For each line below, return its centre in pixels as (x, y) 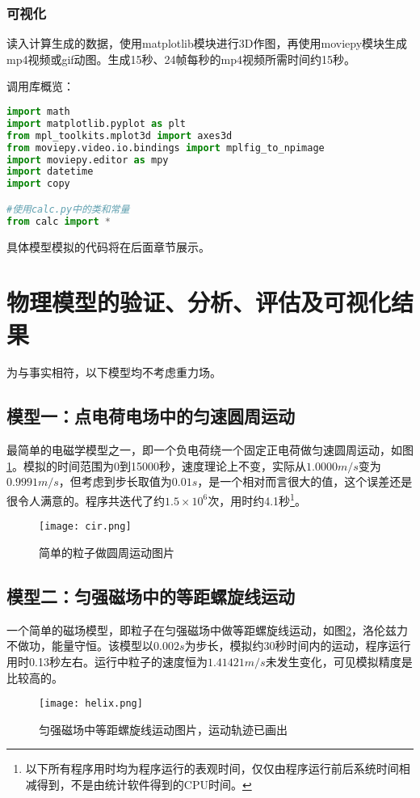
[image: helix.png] (91, 704)
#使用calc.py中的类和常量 (68, 209)
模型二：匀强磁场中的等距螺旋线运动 (151, 595)
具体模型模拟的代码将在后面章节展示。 (108, 246)
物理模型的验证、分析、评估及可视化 (199, 302)
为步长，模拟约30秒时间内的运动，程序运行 (298, 646)
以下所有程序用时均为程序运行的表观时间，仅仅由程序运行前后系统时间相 (218, 768)
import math (38, 112)
